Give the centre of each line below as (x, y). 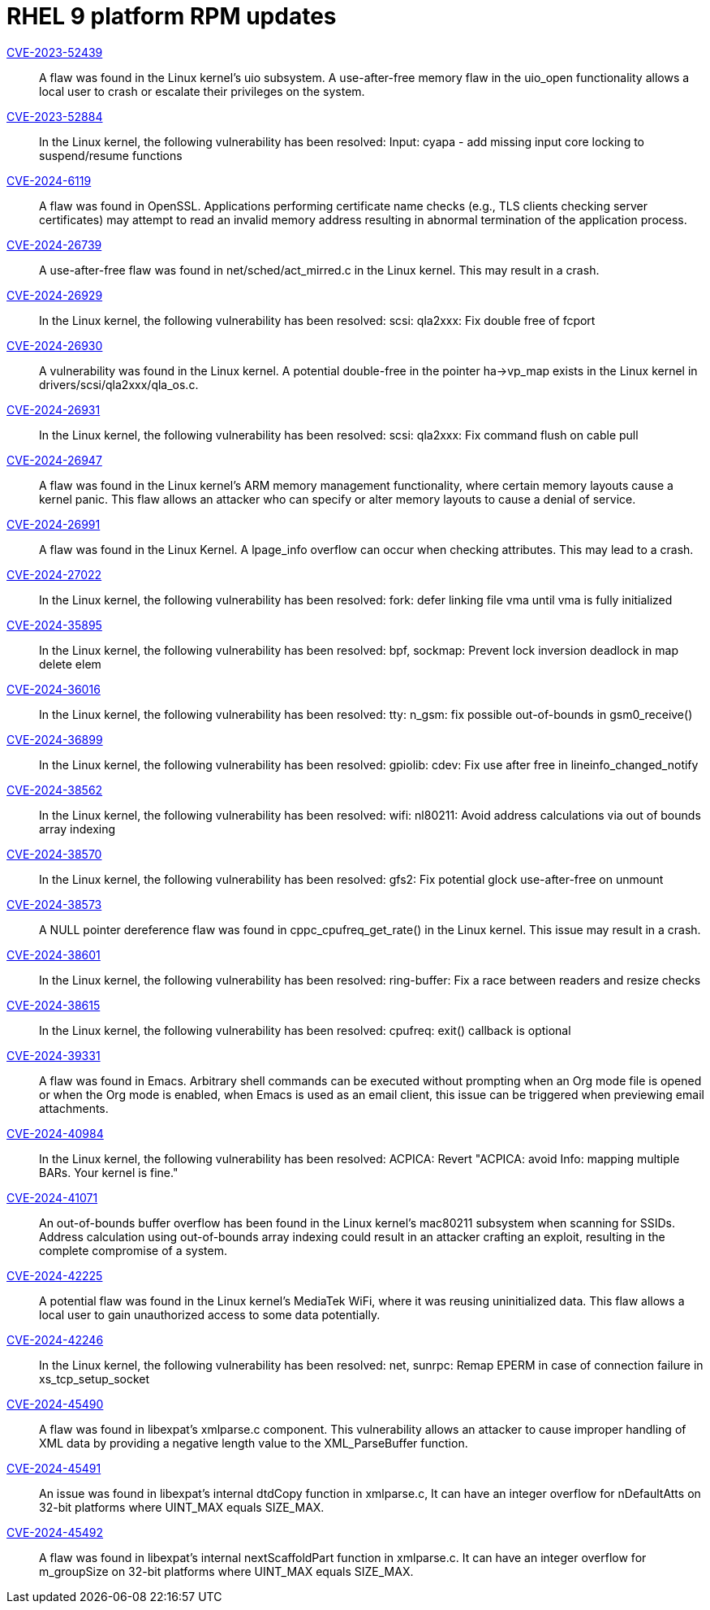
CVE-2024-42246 (55, 1340)
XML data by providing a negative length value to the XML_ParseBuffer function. (254, 1443)
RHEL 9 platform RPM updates (172, 16)
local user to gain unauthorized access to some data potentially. (210, 1314)
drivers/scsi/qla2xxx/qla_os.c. (119, 384)
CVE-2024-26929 (55, 295)
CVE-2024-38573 (54, 904)
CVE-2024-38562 (55, 790)
